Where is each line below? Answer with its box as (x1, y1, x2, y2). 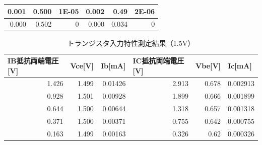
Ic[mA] (228, 60, 252, 70)
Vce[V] (70, 60, 94, 70)
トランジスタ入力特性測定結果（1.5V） (67, 38, 195, 48)
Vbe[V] (195, 60, 221, 70)
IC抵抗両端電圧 (133, 55, 184, 66)
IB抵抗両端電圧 (8, 55, 59, 66)
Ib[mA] (100, 60, 126, 70)
